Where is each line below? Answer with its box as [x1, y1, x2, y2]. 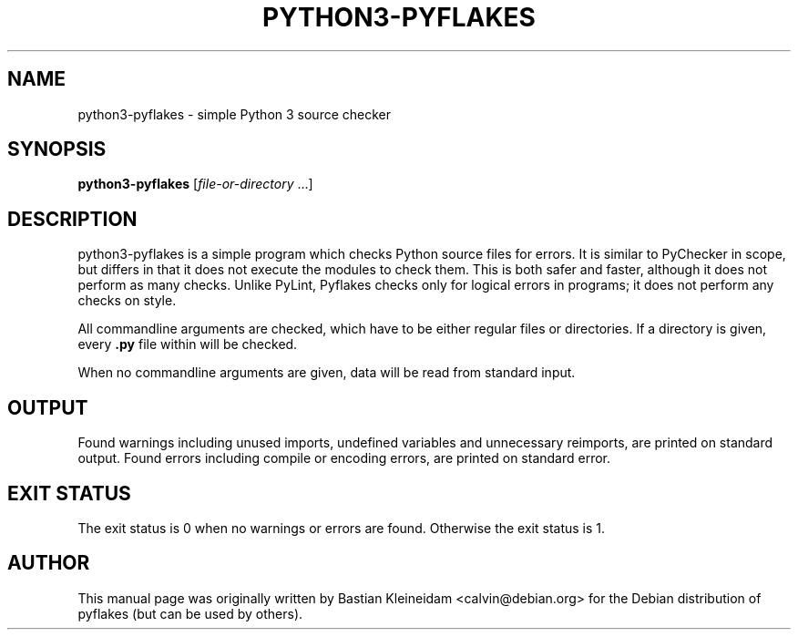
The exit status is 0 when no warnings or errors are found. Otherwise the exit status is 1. [77, 519, 606, 536]
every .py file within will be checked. [77, 336, 298, 353]
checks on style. [77, 293, 177, 309]
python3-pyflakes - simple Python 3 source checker [77, 106, 392, 122]
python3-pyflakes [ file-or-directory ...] [77, 176, 313, 192]
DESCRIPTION [7, 207, 138, 231]
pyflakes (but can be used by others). [77, 605, 303, 622]
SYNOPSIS [7, 138, 107, 161]
